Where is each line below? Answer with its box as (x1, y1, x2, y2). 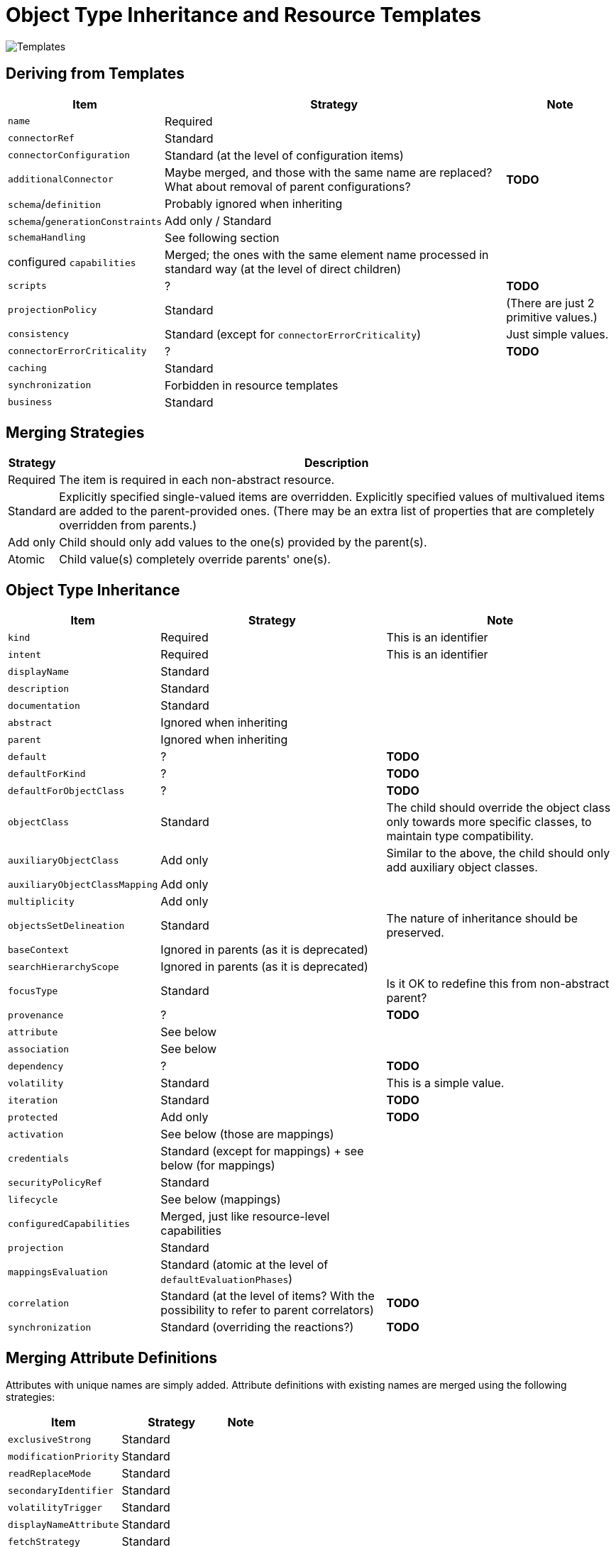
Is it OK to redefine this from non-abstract (386, 976, 610, 991)
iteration (8, 1094, 58, 1106)
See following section (165, 230, 280, 245)
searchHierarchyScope (8, 961, 119, 972)
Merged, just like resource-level (160, 1209, 330, 1224)
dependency (8, 1060, 64, 1072)
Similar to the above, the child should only (386, 846, 610, 861)
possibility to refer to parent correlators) (160, 1303, 374, 1318)
